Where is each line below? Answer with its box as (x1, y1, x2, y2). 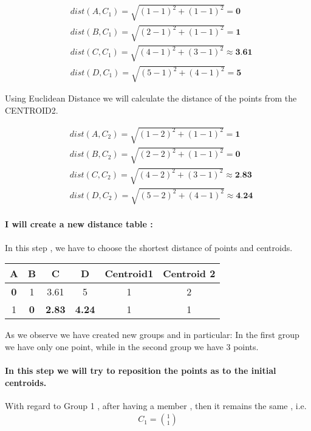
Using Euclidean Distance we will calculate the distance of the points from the (5, 92, 297, 105)
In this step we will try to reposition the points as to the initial (5, 364, 276, 376)
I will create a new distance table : (5, 218, 153, 230)
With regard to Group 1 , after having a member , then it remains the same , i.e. (5, 399, 307, 412)
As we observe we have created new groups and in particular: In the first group (5, 328, 299, 341)
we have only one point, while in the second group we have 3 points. (5, 340, 259, 353)
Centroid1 (104, 266, 154, 281)
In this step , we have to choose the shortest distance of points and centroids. (5, 241, 293, 253)
